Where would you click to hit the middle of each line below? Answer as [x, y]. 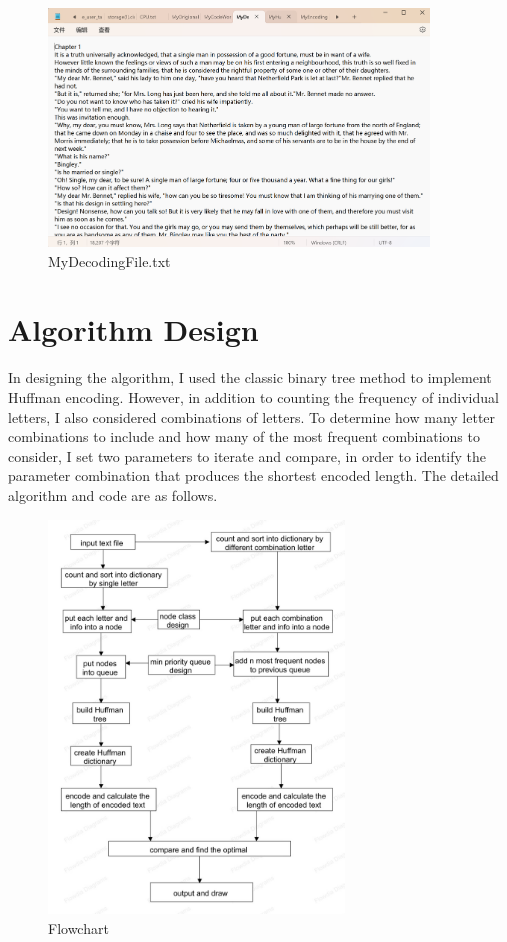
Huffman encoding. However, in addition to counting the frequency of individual [253, 397]
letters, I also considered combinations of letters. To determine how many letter [252, 416]
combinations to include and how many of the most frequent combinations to [244, 436]
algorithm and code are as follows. [113, 494]
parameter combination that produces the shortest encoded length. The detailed [253, 475]
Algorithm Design [133, 329]
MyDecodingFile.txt [109, 260]
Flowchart [78, 927]
